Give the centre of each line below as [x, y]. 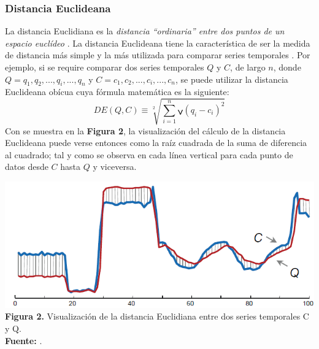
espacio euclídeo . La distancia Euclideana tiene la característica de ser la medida [158, 43]
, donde [287, 67]
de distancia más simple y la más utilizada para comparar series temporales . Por [158, 55]
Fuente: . [24, 340]
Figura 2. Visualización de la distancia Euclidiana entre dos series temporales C [157, 316]
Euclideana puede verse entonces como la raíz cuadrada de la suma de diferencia [156, 143]
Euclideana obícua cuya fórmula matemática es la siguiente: [117, 92]
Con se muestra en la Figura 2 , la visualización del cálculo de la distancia [145, 130]
